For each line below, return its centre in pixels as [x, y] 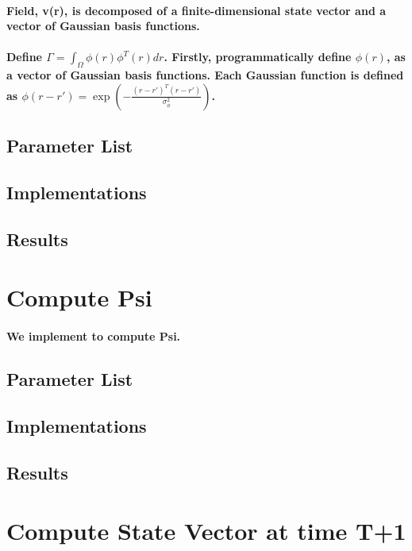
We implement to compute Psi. [94, 336]
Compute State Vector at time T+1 [206, 531]
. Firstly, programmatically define [258, 57]
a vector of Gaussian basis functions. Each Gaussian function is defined [205, 75]
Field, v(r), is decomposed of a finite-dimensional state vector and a [196, 10]
